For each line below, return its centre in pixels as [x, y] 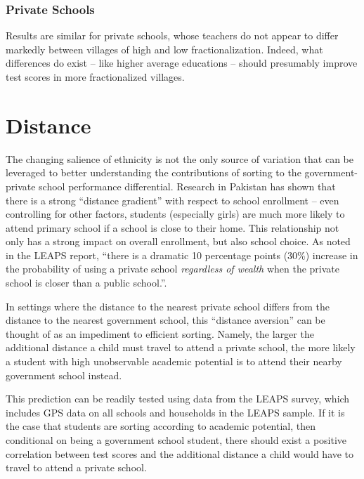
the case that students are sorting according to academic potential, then [161, 426]
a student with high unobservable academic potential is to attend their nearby [174, 361]
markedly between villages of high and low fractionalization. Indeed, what [164, 49]
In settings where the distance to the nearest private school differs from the [168, 306]
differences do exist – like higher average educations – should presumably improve [182, 63]
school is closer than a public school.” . [86, 283]
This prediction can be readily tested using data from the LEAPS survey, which [178, 399]
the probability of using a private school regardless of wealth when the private [173, 269]
